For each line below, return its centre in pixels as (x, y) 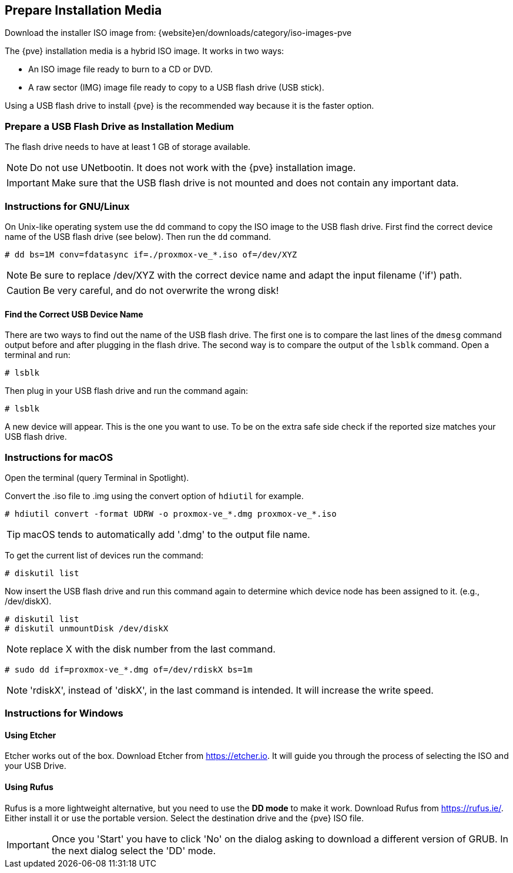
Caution (24, 290)
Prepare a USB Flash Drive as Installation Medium (119, 126)
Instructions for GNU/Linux (67, 206)
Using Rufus (29, 787)
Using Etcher (31, 735)
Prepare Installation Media (83, 10)
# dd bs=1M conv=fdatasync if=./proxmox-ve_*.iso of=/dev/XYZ (151, 254)
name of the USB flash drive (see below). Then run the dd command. (138, 236)
